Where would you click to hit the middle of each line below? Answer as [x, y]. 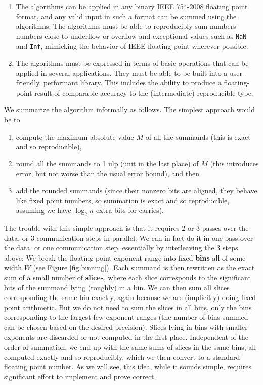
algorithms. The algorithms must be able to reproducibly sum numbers [126, 26]
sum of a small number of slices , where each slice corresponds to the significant [127, 277]
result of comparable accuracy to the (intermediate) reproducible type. [144, 92]
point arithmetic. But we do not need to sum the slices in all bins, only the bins [128, 307]
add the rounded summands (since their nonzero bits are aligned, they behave [137, 190]
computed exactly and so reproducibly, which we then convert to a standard [122, 356]
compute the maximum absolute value [75, 136]
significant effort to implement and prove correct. [80, 376]
